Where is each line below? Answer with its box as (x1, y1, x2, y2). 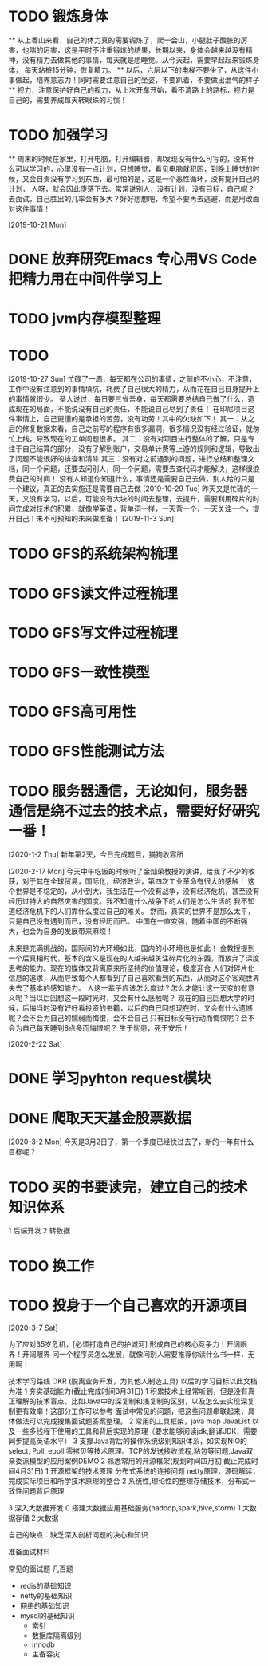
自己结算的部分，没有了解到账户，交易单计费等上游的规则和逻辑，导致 (22, 444, 253, 453)
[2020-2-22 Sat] (8, 1039, 62, 1049)
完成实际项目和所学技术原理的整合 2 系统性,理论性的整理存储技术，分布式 (8, 1476, 250, 1486)
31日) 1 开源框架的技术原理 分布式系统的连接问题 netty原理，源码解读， (26, 1466, 260, 1476)
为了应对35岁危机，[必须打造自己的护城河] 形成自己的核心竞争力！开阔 (8, 1340, 241, 1349)
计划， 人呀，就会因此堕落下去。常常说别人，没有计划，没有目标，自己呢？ (8, 184, 255, 193)
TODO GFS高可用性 (8, 703, 136, 721)
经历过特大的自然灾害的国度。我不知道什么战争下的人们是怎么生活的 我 (8, 896, 241, 906)
